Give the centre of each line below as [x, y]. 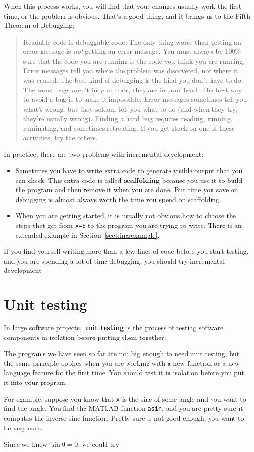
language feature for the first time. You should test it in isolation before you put [124, 373]
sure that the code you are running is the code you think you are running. [134, 60]
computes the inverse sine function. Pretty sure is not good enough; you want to [124, 418]
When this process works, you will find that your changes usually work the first [123, 6]
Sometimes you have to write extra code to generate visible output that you [129, 170]
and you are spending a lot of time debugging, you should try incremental [115, 260]
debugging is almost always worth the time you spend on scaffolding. [118, 199]
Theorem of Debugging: [39, 25]
